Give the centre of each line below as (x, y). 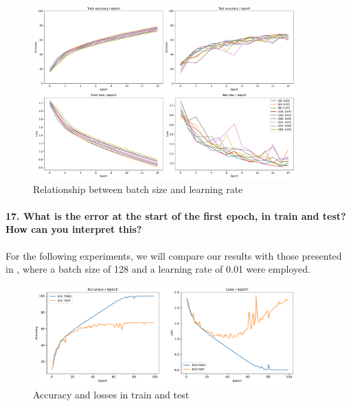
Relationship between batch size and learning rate (138, 189)
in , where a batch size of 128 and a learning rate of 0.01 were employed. (158, 269)
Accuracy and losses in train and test (111, 394)
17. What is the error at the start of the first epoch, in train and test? (176, 215)
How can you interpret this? (74, 229)
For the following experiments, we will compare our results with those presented (174, 255)
